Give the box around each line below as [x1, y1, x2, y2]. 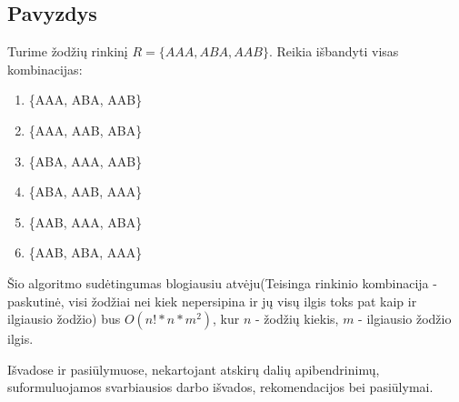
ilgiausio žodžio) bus [7, 309, 121, 328]
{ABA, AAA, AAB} [28, 151, 143, 170]
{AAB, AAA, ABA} [28, 212, 143, 231]
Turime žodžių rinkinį [7, 42, 128, 61]
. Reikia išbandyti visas [268, 42, 399, 61]
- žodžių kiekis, [255, 309, 339, 328]
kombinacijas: [7, 59, 83, 78]
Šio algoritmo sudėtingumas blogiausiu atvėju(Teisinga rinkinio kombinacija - [7, 273, 437, 292]
